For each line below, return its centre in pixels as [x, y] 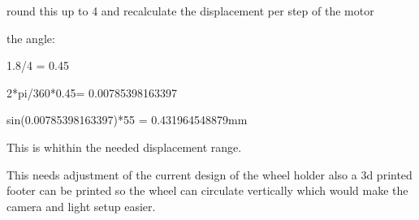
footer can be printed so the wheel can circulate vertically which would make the [207, 190]
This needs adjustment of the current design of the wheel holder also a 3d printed [209, 174]
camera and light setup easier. [81, 206]
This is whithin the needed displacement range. [124, 147]
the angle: [31, 38]
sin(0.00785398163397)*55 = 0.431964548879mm [127, 120]
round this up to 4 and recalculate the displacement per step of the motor [190, 11]
